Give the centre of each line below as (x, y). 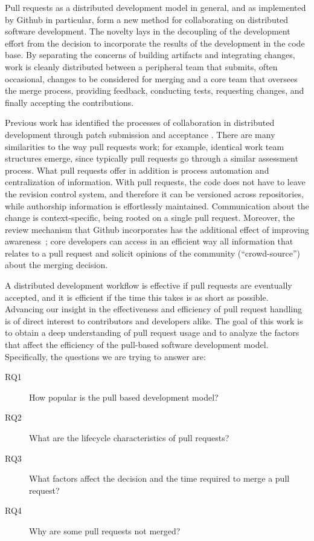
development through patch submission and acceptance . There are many (140, 134)
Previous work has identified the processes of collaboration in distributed (140, 123)
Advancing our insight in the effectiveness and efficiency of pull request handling (153, 309)
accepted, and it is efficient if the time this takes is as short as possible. (137, 297)
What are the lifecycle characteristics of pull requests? (129, 438)
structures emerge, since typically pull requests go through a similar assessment (152, 158)
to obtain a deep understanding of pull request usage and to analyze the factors (152, 333)
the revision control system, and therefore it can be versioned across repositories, (154, 193)
